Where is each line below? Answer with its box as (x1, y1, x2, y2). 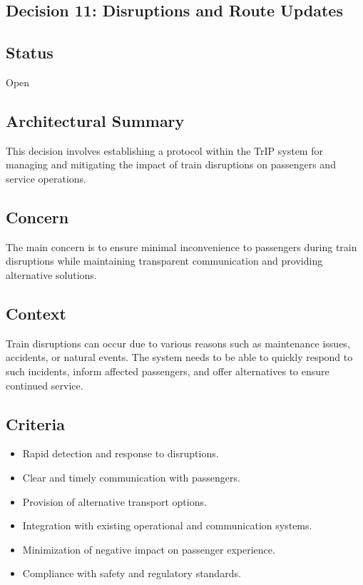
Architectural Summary (6, 109, 185, 131)
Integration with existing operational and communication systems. (22, 518, 312, 533)
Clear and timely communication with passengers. (22, 469, 240, 484)
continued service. (6, 377, 83, 392)
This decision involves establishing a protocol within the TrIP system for (6, 143, 323, 158)
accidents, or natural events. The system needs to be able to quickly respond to (6, 350, 353, 365)
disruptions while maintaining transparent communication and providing (6, 253, 323, 268)
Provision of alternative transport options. (22, 494, 207, 509)
